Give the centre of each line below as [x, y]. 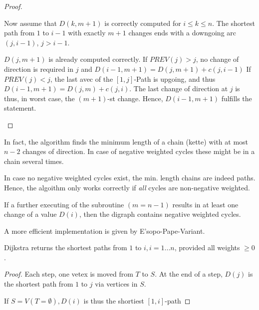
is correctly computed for [143, 23]
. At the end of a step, [189, 274]
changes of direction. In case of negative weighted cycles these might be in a [139, 151]
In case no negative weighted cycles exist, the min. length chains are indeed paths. [130, 178]
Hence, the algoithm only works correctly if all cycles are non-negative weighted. [127, 187]
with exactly [87, 33]
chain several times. [34, 161]
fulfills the [237, 98]
